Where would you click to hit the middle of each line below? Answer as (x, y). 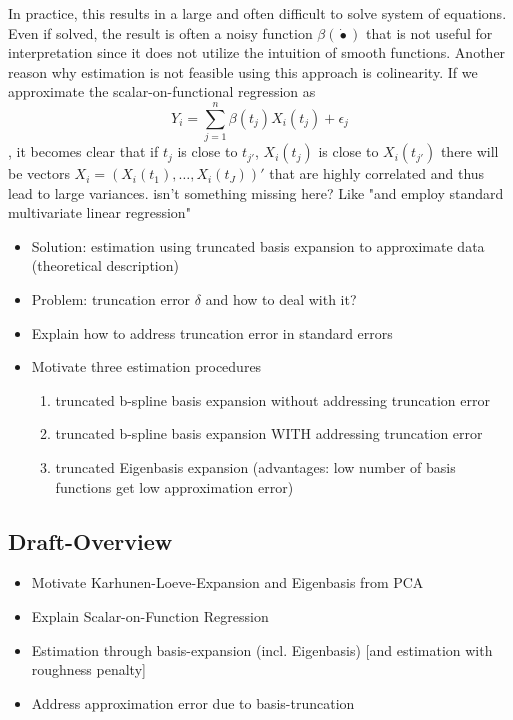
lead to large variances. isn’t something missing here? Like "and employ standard (256, 192)
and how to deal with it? (281, 299)
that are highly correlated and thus (377, 173)
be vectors (39, 173)
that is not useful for (429, 32)
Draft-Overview (90, 540)
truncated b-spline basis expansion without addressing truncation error (272, 399)
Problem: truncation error (111, 299)
